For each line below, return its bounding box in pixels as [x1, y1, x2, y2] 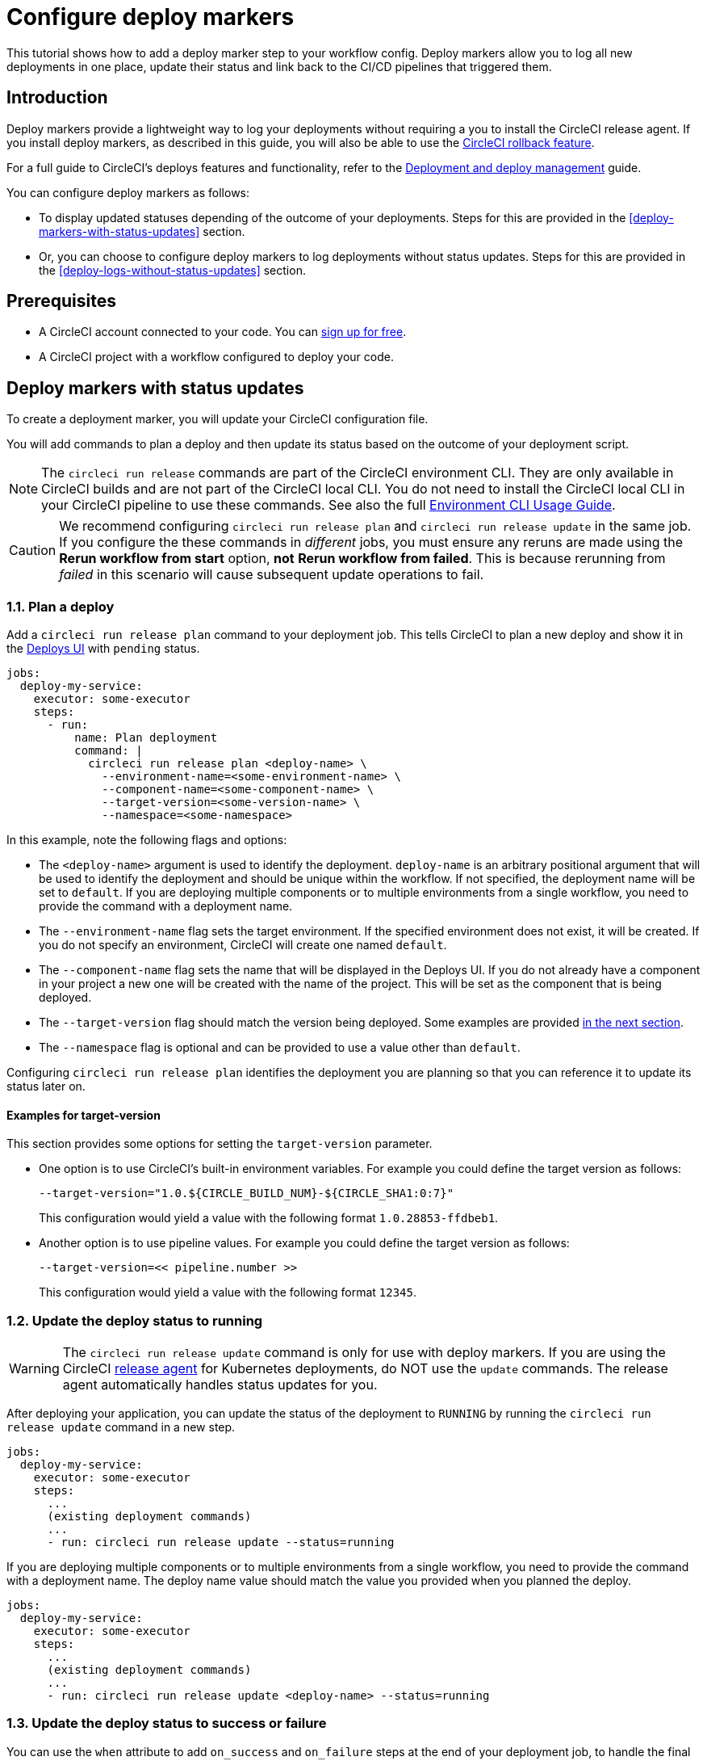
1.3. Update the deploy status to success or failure [6, 1715, 327, 1732]
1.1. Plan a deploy [6, 598, 115, 615]
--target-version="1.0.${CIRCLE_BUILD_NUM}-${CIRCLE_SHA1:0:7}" [39, 1187, 454, 1200]
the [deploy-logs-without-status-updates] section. [39, 263, 306, 277]
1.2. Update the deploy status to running [6, 1312, 263, 1329]
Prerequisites [6, 291, 116, 312]
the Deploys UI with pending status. [6, 641, 200, 656]
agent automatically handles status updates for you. [62, 1376, 378, 1393]
